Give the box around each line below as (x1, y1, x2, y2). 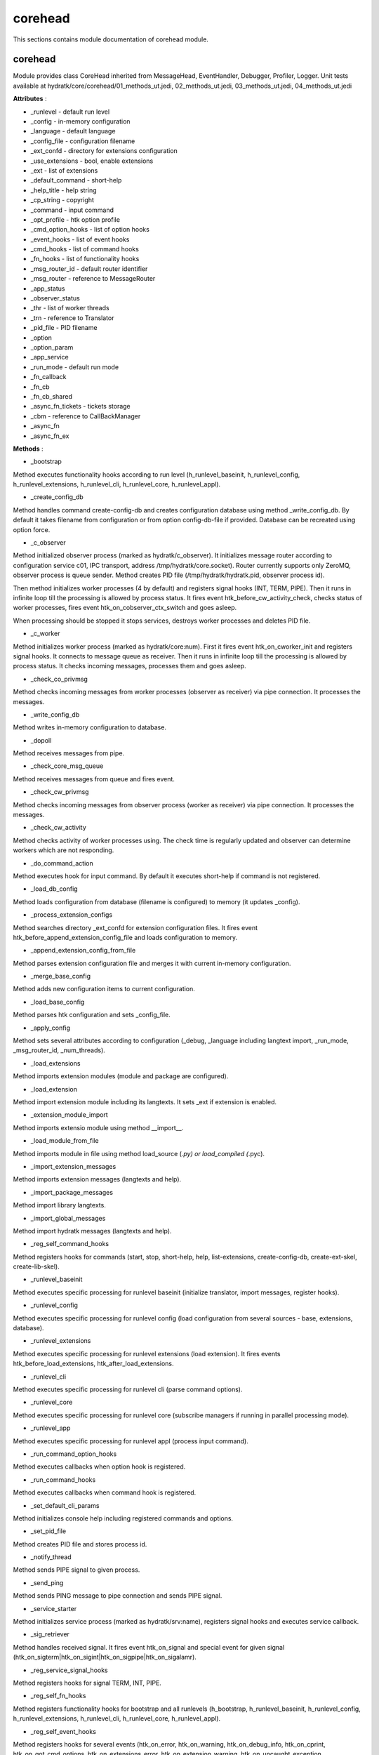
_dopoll (30, 736, 52, 744)
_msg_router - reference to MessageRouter (30, 274, 156, 283)
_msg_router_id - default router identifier (30, 264, 148, 273)
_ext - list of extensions (30, 166, 98, 175)
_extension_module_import (30, 1111, 108, 1119)
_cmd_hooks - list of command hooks (30, 245, 140, 253)
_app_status (30, 284, 65, 293)
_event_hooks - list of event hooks (30, 235, 130, 244)
